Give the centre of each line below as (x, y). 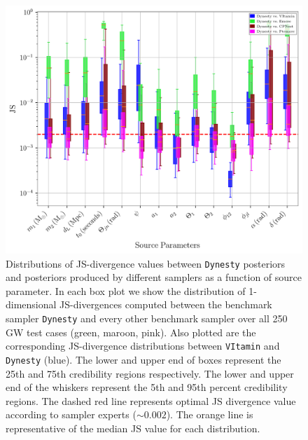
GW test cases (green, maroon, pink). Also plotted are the (131, 332)
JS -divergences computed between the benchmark (166, 304)
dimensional (31, 304)
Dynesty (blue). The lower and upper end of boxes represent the (143, 359)
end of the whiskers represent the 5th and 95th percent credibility (147, 387)
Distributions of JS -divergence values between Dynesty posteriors (146, 263)
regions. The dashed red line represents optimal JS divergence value (151, 400)
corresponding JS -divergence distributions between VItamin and (143, 346)
